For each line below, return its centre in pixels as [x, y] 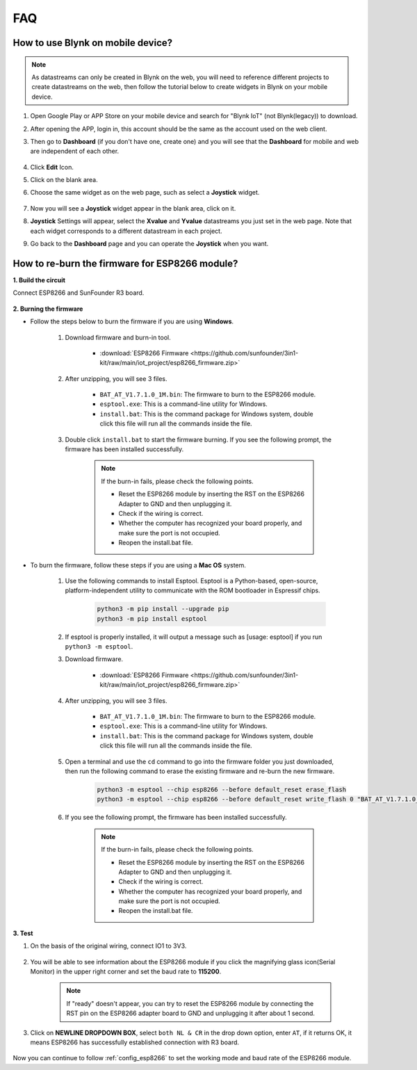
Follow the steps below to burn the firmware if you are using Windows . [132, 322]
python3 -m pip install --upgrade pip [163, 609]
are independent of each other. [75, 151]
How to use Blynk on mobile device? [93, 43]
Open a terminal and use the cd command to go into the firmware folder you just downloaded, [199, 761]
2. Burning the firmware [48, 309]
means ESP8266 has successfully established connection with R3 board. [135, 1042]
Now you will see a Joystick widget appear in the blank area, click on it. [133, 208]
